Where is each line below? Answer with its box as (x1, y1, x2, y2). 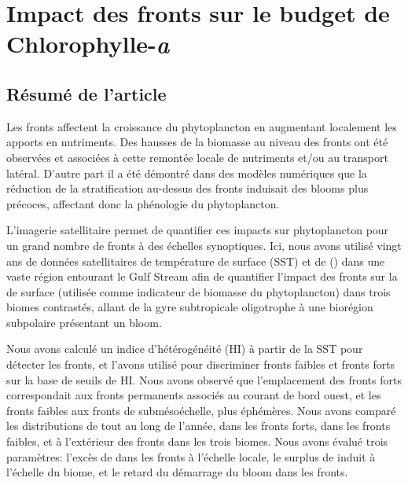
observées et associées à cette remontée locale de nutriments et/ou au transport (6, 149, 388, 165)
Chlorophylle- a (6, 28, 170, 61)
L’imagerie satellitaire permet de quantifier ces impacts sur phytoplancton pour (6, 222, 389, 238)
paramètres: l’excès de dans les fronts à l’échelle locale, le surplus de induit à (6, 448, 376, 465)
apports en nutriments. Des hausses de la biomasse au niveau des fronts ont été (6, 134, 388, 150)
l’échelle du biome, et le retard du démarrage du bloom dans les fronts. (6, 464, 348, 480)
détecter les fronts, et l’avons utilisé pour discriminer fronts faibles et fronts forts (6, 356, 395, 373)
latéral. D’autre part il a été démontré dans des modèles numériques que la (6, 164, 367, 181)
